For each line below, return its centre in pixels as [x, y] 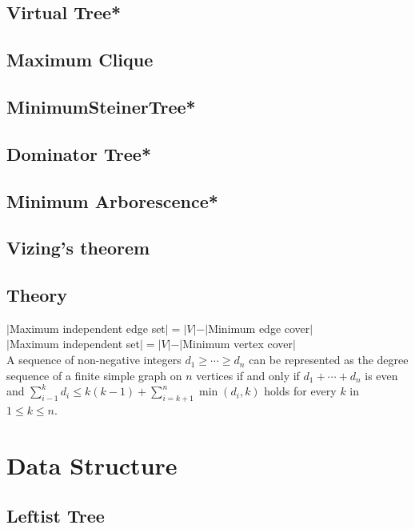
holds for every [300, 391]
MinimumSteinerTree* [101, 106]
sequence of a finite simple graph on [94, 375]
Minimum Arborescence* [112, 200]
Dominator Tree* [79, 153]
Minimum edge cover [259, 328]
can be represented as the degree [329, 360]
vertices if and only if [248, 375]
